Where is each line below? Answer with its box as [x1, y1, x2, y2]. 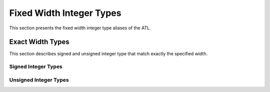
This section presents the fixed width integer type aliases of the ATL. [9, 25, 151, 31]
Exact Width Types [9, 38, 69, 46]
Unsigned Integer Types [9, 76, 69, 83]
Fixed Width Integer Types [9, 7, 121, 18]
